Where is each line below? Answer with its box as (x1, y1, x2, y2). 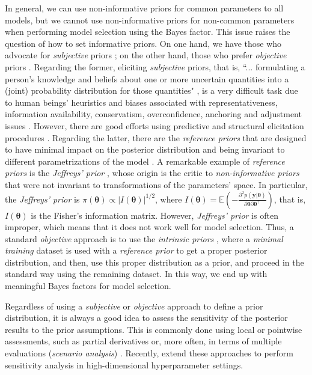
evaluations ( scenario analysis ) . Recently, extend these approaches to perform (5, 347, 293, 359)
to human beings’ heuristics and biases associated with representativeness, (5, 96, 278, 108)
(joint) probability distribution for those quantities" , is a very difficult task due (5, 84, 298, 97)
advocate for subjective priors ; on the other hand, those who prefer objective (5, 49, 287, 61)
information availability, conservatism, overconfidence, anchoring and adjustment (5, 108, 302, 120)
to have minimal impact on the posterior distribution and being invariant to (5, 143, 285, 156)
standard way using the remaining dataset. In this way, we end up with (5, 267, 268, 280)
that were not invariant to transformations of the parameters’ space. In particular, (5, 178, 308, 191)
